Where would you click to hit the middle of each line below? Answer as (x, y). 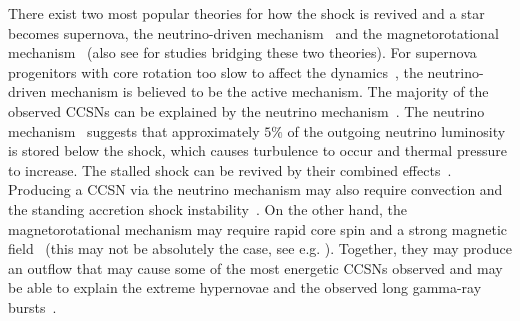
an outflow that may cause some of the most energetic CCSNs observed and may (255, 267)
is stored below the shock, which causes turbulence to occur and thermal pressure (257, 150)
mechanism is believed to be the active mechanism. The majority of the (269, 91)
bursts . (32, 306)
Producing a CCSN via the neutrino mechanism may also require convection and (255, 189)
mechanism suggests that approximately (134, 130)
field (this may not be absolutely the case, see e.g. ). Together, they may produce (260, 248)
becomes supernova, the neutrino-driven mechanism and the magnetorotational (253, 32)
